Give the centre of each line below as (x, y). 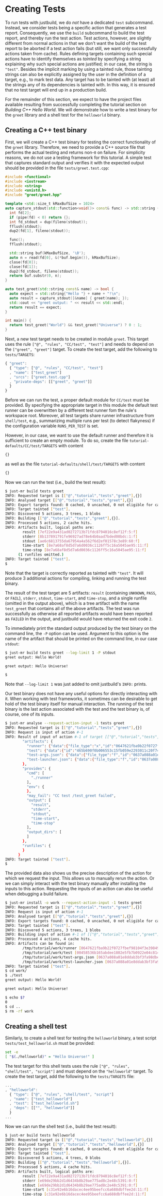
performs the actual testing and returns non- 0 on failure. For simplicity (75, 152)
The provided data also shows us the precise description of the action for (78, 873)
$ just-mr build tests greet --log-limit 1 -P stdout (61, 653)
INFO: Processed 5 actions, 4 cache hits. (49, 1167)
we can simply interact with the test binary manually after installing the (75, 883)
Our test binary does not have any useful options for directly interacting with (81, 694)
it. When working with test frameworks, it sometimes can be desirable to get (81, 699)
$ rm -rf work (19, 1011)
